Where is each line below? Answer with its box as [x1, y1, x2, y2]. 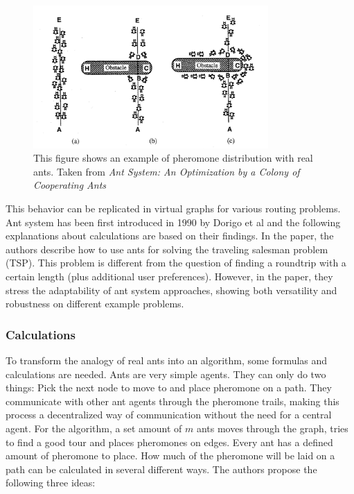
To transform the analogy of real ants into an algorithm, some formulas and [6, 353, 328, 368]
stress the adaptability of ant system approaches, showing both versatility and [6, 282, 337, 297]
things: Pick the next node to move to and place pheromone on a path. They [6, 380, 332, 395]
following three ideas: [6, 475, 96, 490]
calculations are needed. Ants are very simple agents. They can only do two [6, 366, 326, 381]
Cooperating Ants [33, 178, 107, 192]
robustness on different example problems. [6, 296, 184, 311]
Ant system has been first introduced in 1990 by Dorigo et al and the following [6, 214, 341, 229]
